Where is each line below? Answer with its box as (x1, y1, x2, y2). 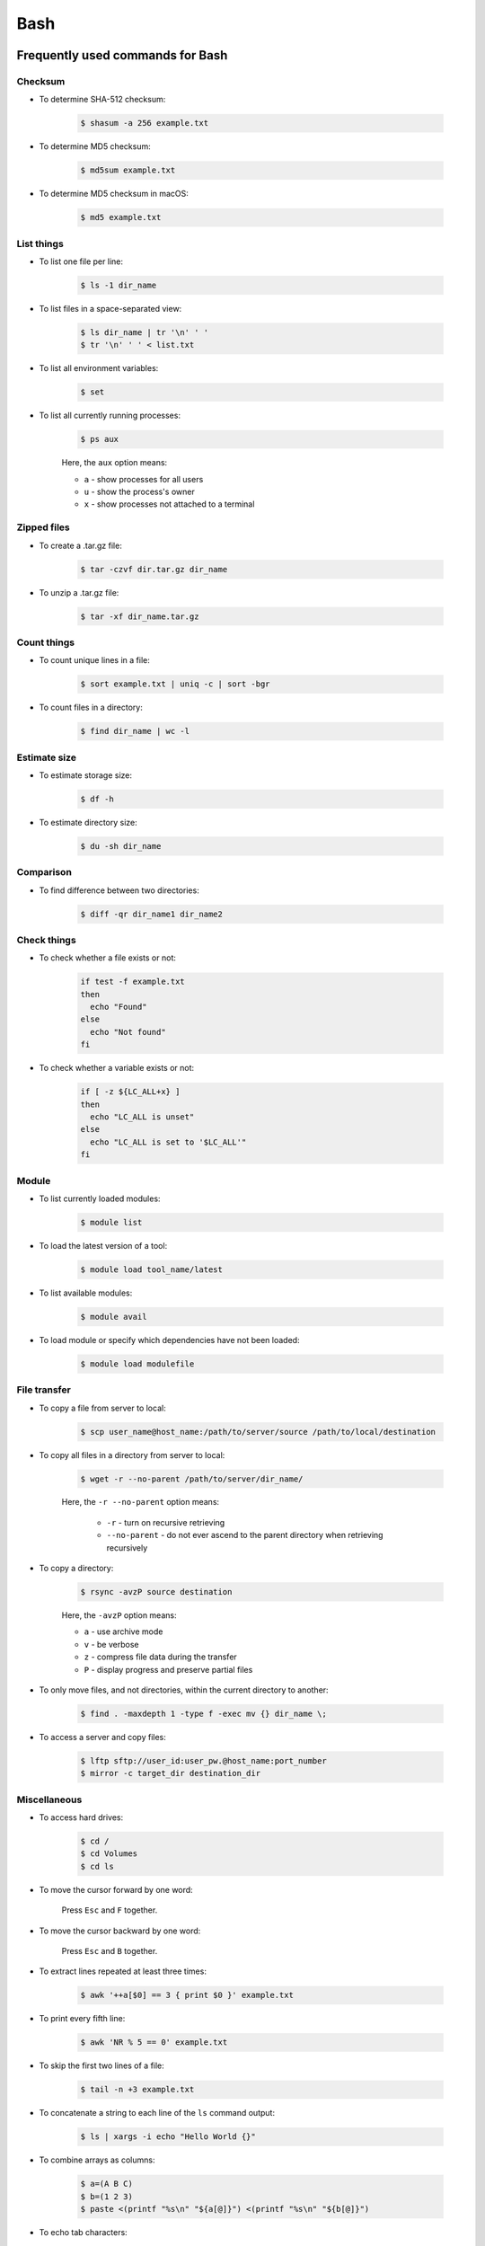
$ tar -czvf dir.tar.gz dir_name (80, 564, 228, 574)
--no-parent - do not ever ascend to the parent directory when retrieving (106, 1530, 384, 1541)
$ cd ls (80, 1861, 114, 1871)
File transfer (16, 1384, 71, 1396)
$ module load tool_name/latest (80, 1264, 224, 1275)
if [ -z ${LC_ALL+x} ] (80, 1087, 181, 1097)
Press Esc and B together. (61, 1945, 158, 1956)
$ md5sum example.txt (80, 165, 176, 175)
